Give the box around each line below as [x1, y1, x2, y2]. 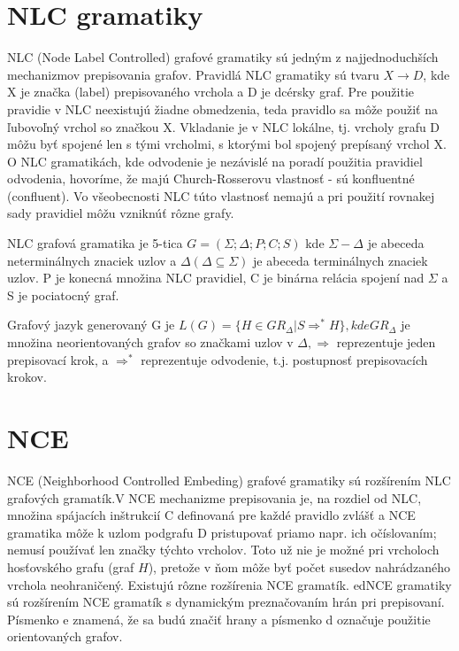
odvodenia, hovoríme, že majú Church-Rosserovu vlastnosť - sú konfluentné [7, 169, 415, 188]
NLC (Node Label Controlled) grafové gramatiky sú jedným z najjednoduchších [7, 48, 439, 66]
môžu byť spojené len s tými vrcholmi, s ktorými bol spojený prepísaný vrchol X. [7, 135, 447, 153]
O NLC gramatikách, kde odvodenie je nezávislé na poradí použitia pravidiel [7, 151, 423, 170]
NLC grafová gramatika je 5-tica [7, 234, 183, 252]
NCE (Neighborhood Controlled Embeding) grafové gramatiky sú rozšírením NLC [7, 470, 451, 489]
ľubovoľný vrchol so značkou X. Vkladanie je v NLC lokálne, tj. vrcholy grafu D [7, 117, 440, 136]
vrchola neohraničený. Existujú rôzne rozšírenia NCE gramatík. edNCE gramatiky [7, 575, 452, 593]
